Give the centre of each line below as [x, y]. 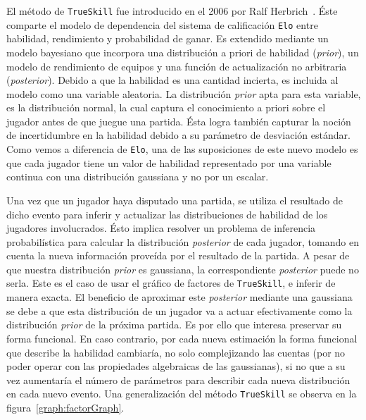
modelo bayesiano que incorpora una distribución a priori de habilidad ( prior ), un [183, 52]
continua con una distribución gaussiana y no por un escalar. [138, 177]
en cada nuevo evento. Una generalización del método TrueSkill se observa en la [182, 394]
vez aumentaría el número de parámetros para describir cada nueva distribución [178, 379]
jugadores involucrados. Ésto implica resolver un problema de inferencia [161, 228]
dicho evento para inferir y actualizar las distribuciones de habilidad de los [167, 214]
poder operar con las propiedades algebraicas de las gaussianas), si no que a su [176, 366]
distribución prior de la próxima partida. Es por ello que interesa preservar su [174, 325]
